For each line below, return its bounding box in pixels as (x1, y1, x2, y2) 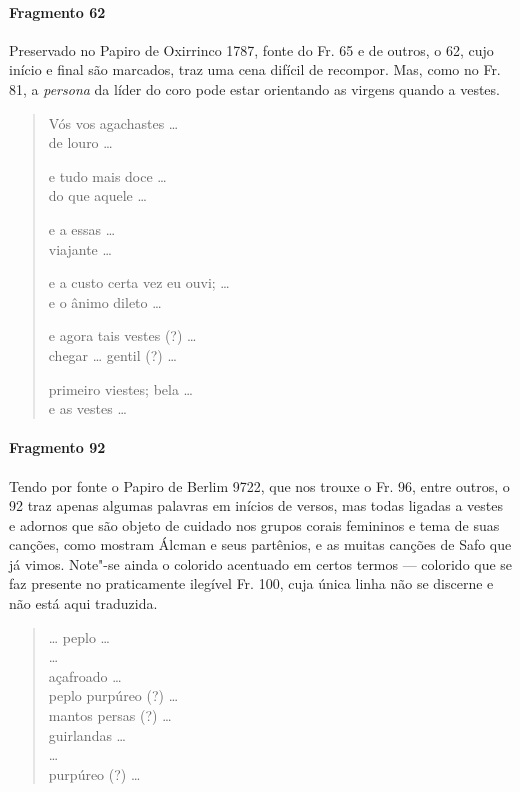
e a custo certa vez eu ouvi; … (48, 272, 230, 293)
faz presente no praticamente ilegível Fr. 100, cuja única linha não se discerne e (9, 573, 494, 594)
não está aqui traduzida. (9, 593, 158, 614)
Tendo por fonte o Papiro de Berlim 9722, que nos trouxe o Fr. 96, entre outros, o (9, 475, 510, 496)
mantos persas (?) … (48, 705, 172, 726)
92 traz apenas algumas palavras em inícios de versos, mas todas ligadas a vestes (9, 495, 503, 516)
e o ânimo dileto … (48, 291, 162, 312)
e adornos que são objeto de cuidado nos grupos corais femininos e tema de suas (9, 514, 500, 535)
